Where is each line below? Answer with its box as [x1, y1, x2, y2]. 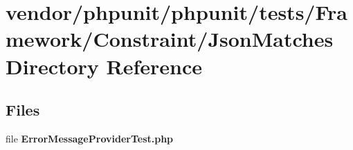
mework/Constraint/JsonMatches [6, 25, 334, 53]
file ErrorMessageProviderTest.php [6, 131, 174, 145]
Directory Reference [6, 52, 203, 80]
